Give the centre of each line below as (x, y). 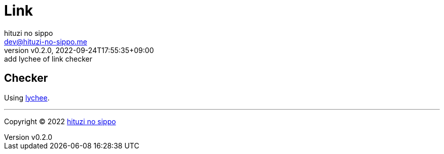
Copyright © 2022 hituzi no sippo (60, 121)
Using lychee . (27, 97)
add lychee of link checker (48, 59)
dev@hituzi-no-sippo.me (46, 41)
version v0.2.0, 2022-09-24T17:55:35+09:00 (79, 50)
